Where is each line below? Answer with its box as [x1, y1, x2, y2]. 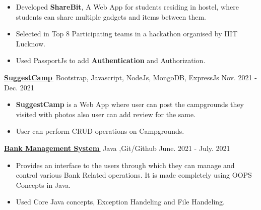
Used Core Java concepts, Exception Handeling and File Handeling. [16, 196, 225, 207]
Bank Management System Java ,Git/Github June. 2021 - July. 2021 [4, 142, 230, 153]
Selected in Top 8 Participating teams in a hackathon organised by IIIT [16, 28, 238, 39]
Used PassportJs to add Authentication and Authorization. [16, 55, 206, 66]
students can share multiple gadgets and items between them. [16, 11, 207, 22]
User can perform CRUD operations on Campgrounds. [16, 126, 184, 136]
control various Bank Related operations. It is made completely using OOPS [16, 170, 252, 180]
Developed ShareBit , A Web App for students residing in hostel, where [16, 2, 239, 12]
